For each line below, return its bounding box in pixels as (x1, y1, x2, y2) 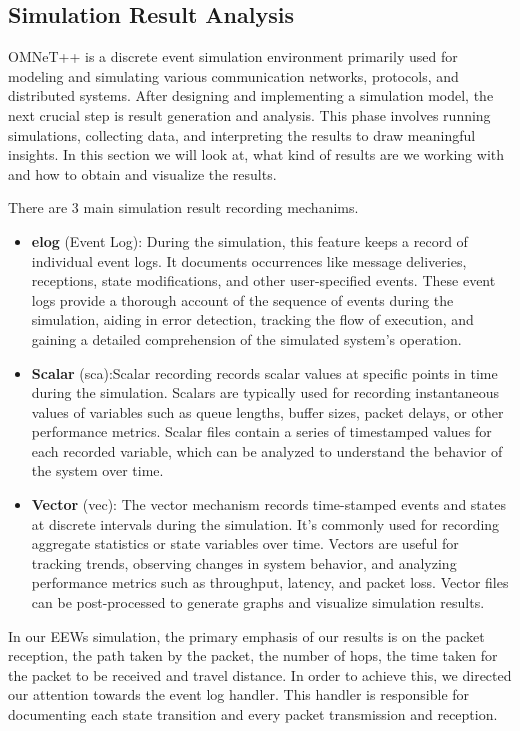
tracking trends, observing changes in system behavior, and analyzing (31, 552, 457, 573)
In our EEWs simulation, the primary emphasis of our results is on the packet (8, 625, 485, 646)
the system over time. (31, 460, 164, 481)
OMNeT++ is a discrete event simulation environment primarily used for (8, 46, 458, 67)
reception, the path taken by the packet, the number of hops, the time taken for (8, 645, 498, 666)
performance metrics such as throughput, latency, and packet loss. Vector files (31, 572, 509, 593)
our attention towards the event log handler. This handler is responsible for (8, 684, 470, 705)
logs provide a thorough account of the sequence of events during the (31, 289, 454, 310)
